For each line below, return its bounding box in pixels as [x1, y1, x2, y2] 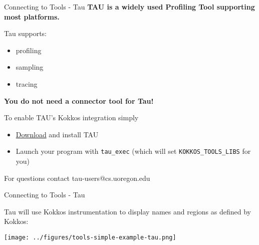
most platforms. [4, 11, 60, 22]
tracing [16, 78, 38, 89]
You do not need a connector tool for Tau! [4, 95, 154, 106]
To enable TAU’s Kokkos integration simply [4, 112, 139, 123]
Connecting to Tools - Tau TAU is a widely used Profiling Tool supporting [4, 2, 255, 12]
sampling [16, 62, 44, 72]
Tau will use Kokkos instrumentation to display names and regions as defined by [4, 206, 251, 216]
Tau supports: [4, 28, 47, 39]
